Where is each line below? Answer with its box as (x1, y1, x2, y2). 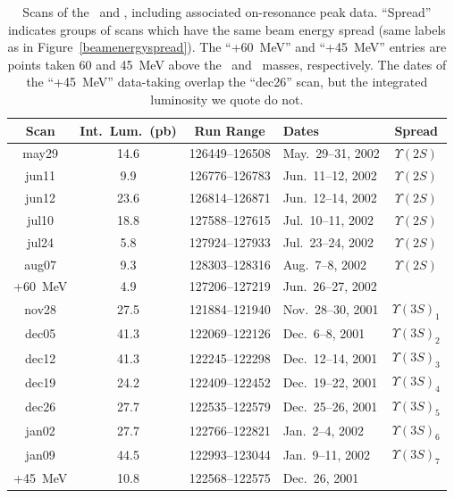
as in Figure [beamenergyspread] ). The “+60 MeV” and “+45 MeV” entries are (7, 37, 447, 56)
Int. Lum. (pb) (80, 120, 177, 139)
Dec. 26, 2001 (282, 468, 359, 486)
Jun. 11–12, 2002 (282, 166, 377, 185)
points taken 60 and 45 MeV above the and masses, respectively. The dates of (7, 54, 447, 73)
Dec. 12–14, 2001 (282, 348, 378, 367)
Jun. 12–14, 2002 (282, 188, 377, 207)
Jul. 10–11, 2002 (282, 210, 374, 228)
